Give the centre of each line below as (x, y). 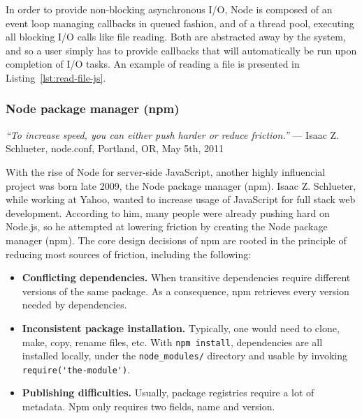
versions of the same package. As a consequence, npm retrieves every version (186, 291)
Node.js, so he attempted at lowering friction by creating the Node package (167, 226)
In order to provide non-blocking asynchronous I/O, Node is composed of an (169, 9)
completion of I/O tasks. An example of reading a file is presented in (153, 64)
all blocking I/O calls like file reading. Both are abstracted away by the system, (176, 37)
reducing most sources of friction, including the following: (129, 254)
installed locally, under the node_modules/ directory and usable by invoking (184, 356)
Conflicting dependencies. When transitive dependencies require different (186, 277)
